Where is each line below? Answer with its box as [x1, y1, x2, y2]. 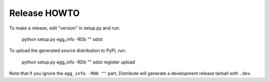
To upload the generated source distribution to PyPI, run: [9, 47, 126, 53]
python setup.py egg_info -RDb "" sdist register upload [21, 59, 135, 65]
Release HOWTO [9, 7, 80, 18]
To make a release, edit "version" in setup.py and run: [9, 25, 120, 31]
